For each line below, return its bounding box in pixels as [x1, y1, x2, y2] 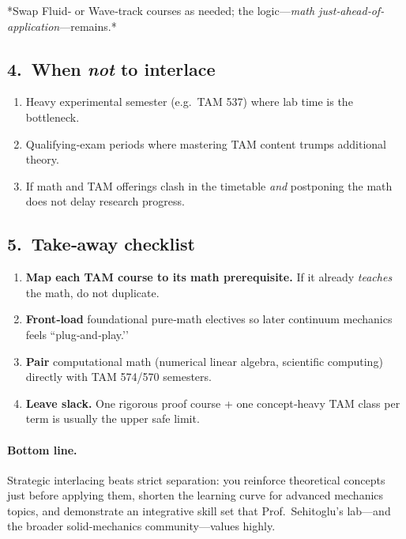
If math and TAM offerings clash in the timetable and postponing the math [25, 177, 393, 194]
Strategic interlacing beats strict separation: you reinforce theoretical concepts [7, 471, 385, 488]
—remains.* [59, 17, 117, 34]
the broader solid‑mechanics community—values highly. [7, 518, 276, 534]
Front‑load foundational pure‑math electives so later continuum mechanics [25, 311, 393, 327]
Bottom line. [7, 441, 77, 458]
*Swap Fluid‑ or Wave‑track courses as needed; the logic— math [7, 2, 315, 18]
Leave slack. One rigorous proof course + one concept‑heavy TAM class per [25, 394, 400, 411]
